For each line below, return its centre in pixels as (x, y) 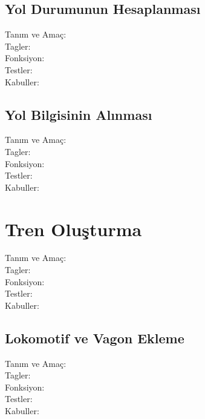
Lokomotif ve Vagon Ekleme (95, 338)
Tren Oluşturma (73, 229)
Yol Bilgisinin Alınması (79, 114)
